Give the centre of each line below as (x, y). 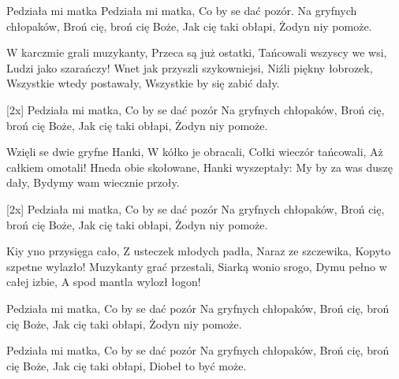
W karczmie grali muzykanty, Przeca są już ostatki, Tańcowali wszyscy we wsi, (197, 52)
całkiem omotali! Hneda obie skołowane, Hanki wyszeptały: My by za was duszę (199, 167)
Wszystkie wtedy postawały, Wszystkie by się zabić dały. (143, 83)
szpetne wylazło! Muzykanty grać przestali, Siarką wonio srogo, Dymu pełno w (197, 266)
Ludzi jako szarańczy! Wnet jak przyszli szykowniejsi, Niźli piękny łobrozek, (190, 67)
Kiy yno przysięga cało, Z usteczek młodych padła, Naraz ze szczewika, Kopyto (199, 251)
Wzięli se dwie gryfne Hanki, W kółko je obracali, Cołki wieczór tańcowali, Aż (195, 152)
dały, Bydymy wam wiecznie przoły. (93, 182)
